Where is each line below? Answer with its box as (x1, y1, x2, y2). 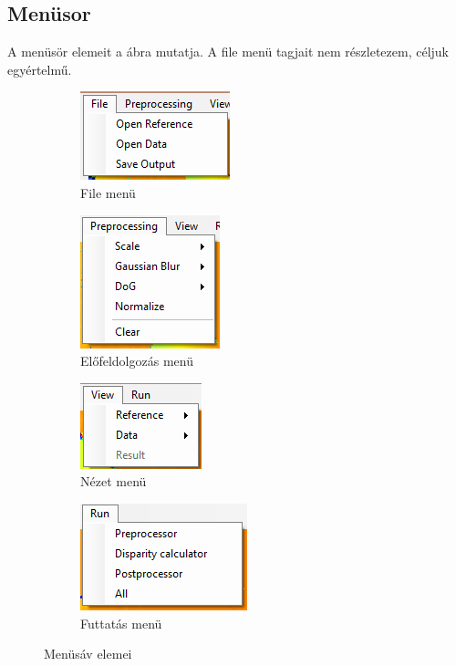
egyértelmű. (7, 59, 72, 78)
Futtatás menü (80, 613, 162, 632)
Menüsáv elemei (44, 644, 132, 663)
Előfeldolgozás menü (80, 351, 193, 370)
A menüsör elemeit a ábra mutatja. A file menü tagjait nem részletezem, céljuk (7, 42, 449, 61)
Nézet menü (80, 472, 147, 491)
